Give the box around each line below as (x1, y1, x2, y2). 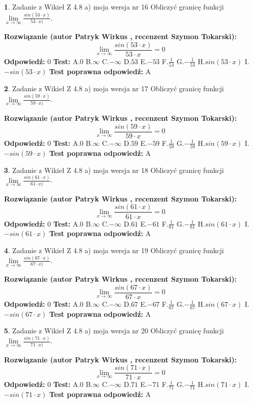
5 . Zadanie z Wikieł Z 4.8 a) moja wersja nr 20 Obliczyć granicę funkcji (4, 325, 224, 336)
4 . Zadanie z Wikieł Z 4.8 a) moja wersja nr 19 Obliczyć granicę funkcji (4, 245, 224, 255)
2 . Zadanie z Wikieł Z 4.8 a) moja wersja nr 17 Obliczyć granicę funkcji (4, 83, 224, 93)
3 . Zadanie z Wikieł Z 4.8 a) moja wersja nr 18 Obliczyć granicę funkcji (4, 164, 224, 175)
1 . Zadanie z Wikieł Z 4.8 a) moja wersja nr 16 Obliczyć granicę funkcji (4, 2, 224, 12)
